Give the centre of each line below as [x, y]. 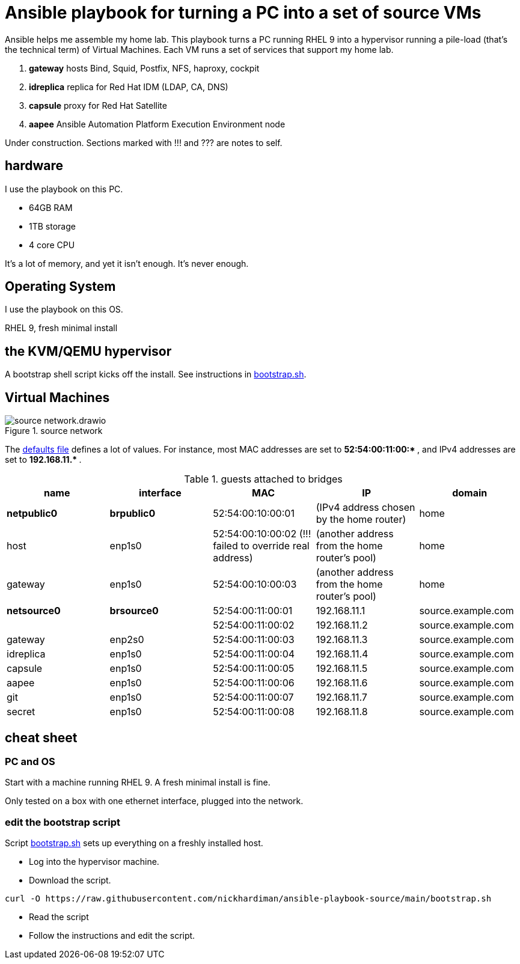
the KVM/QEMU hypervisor [88, 351]
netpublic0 [32, 514]
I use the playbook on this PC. [64, 189]
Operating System [60, 287]
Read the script [59, 917]
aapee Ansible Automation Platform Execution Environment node [157, 124]
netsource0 [34, 611]
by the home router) [361, 520]
